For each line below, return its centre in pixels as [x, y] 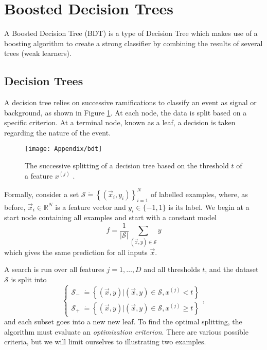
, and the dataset [232, 269]
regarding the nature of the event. [58, 132]
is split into [29, 279]
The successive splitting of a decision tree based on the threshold [127, 166]
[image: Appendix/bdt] [64, 149]
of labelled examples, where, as [199, 194]
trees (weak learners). [38, 53]
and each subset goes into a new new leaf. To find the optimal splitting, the [123, 322]
